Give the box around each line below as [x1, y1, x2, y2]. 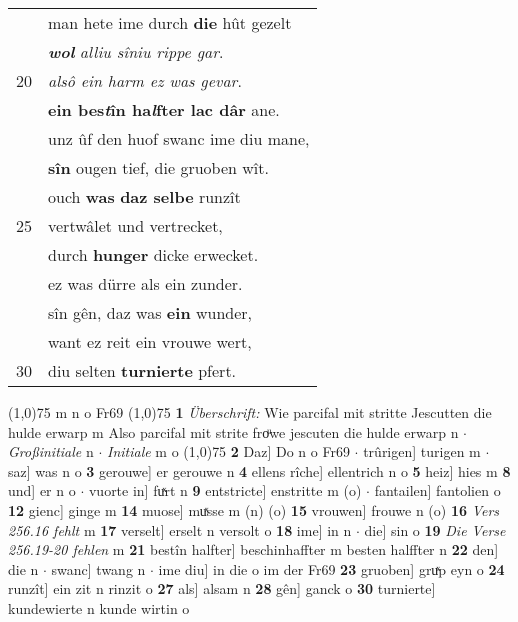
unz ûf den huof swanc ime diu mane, [48, 127, 310, 150]
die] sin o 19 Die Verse [364, 519, 506, 540]
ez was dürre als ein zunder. [48, 272, 243, 295]
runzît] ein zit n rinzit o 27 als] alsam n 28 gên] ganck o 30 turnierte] [8, 578, 436, 599]
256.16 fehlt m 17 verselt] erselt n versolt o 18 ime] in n [8, 519, 352, 540]
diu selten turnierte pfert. [48, 359, 237, 382]
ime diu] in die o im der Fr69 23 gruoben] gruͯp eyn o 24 [158, 558, 505, 579]
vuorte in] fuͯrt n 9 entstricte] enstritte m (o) [88, 480, 362, 501]
